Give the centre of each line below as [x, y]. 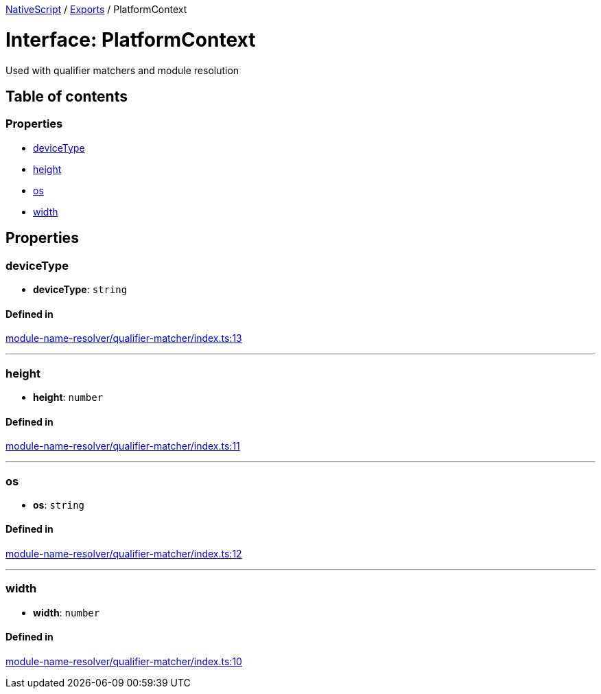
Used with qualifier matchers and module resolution [122, 70]
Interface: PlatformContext [131, 39]
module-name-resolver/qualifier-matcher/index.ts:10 [124, 662]
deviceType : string [80, 289]
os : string [59, 505]
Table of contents [67, 96]
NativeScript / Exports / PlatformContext [96, 9]
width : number [67, 612]
